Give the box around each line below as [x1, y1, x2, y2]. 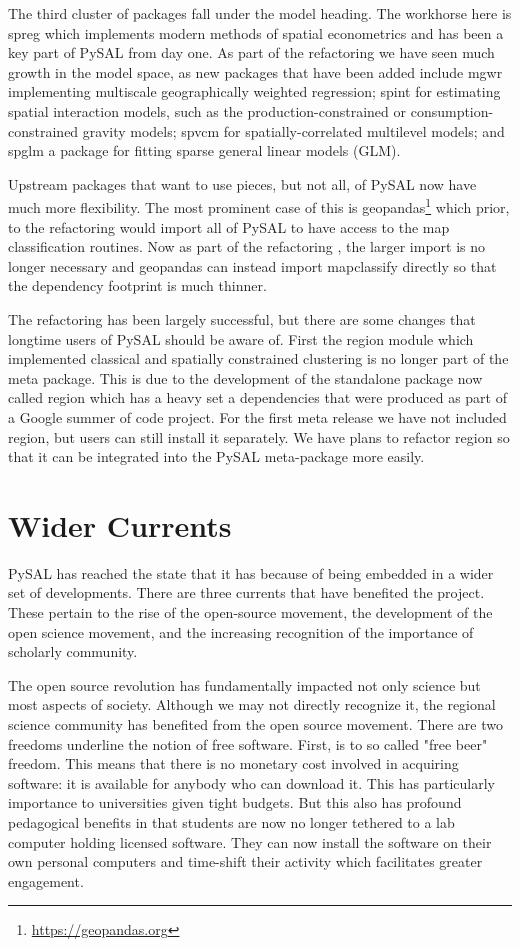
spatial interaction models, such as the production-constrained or [8, 100, 407, 121]
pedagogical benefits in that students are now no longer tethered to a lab [8, 811, 455, 832]
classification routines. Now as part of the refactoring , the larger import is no [8, 236, 486, 257]
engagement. [8, 870, 84, 891]
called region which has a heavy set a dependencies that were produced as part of [8, 387, 507, 408]
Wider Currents [8, 504, 232, 545]
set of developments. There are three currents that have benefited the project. [8, 582, 485, 603]
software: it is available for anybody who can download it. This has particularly [8, 772, 496, 793]
